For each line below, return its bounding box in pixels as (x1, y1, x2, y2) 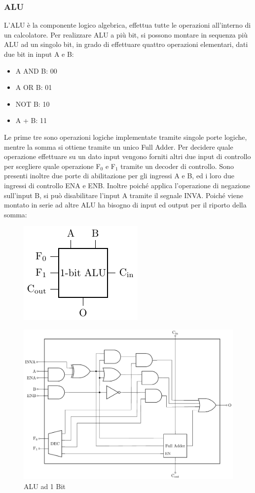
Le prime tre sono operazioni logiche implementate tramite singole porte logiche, (4, 131, 247, 142)
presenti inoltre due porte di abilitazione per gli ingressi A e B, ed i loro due (4, 170, 234, 181)
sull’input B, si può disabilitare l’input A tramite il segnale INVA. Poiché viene (4, 190, 243, 200)
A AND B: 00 (15, 65, 57, 76)
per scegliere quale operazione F (4, 161, 101, 171)
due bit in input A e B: (4, 49, 74, 59)
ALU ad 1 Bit (24, 481, 66, 491)
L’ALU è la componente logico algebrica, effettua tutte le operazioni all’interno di (4, 20, 251, 30)
